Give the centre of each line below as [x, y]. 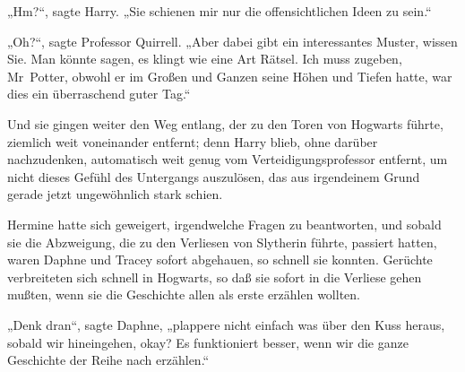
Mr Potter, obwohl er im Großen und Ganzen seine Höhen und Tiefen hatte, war [230, 76]
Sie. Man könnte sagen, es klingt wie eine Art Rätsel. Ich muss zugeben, [205, 59]
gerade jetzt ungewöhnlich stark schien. [115, 194]
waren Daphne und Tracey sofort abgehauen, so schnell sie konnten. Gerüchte [220, 260]
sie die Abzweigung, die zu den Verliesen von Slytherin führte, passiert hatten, [222, 242]
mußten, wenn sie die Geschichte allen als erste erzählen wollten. [184, 294]
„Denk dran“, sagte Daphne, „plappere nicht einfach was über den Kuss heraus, [226, 324]
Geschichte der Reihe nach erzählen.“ [108, 360]
